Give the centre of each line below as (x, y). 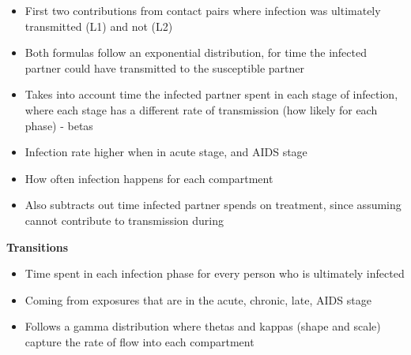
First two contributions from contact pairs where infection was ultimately (203, 10)
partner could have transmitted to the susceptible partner (164, 67)
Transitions (38, 247)
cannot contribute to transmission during (124, 220)
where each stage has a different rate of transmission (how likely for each (201, 109)
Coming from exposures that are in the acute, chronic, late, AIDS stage (198, 299)
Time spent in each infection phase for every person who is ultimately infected (215, 273)
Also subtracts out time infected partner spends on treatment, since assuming (213, 205)
